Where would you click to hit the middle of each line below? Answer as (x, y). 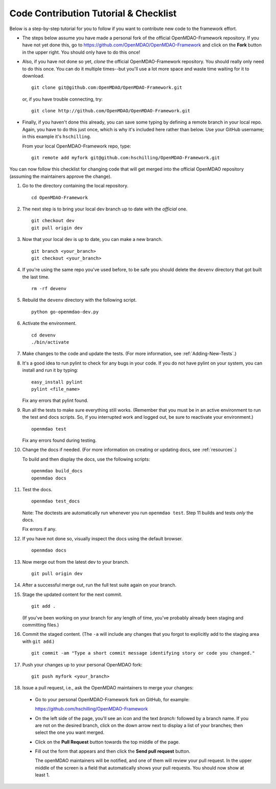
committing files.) (41, 625)
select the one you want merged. (70, 732)
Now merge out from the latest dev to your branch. (76, 562)
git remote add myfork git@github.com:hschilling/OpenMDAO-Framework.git (126, 158)
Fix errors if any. (39, 529)
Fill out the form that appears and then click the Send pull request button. (113, 751)
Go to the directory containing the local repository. (75, 186)
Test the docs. (37, 489)
